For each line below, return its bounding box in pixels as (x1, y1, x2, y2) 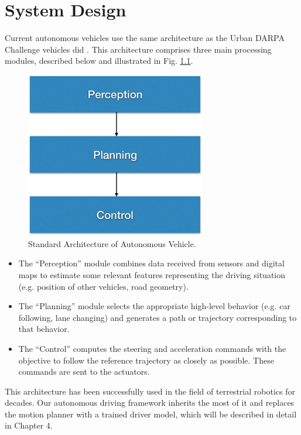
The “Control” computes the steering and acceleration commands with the (18, 342, 286, 354)
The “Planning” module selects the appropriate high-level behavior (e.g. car (18, 300, 290, 312)
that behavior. (18, 323, 70, 335)
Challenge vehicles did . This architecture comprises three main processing (5, 43, 272, 55)
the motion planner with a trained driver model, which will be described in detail (5, 407, 297, 420)
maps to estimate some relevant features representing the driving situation (18, 268, 286, 280)
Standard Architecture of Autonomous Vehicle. (28, 237, 196, 249)
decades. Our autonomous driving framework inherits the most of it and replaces (5, 396, 295, 409)
